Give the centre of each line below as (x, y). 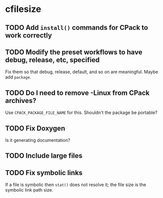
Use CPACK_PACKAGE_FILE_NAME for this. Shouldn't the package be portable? (81, 112)
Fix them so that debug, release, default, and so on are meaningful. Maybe (82, 72)
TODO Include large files (44, 156)
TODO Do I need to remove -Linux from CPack (78, 93)
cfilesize (23, 9)
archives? (21, 100)
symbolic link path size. (29, 190)
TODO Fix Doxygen (35, 128)
